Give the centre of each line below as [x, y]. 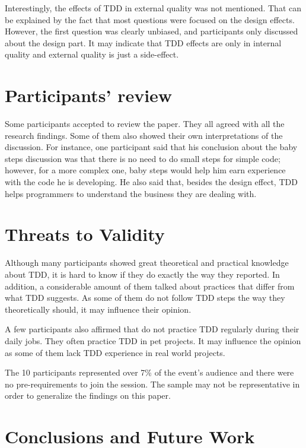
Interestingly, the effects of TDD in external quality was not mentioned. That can [153, 8]
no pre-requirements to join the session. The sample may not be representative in [152, 384]
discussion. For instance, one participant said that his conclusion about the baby [151, 147]
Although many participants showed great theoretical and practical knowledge [147, 263]
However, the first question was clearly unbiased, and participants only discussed [152, 31]
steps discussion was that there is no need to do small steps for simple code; [143, 158]
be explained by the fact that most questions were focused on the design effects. [150, 19]
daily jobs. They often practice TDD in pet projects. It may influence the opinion [153, 340]
